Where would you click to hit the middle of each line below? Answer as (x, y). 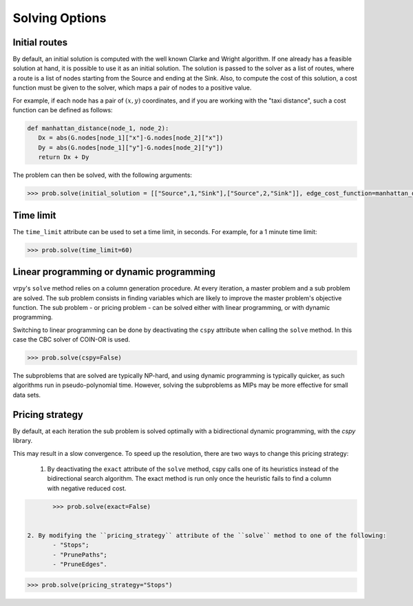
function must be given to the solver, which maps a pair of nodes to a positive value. (132, 88)
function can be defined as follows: (63, 110)
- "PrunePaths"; (80, 555)
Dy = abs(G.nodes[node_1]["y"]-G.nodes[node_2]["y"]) (131, 147)
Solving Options (60, 18)
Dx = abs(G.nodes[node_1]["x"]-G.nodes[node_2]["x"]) (131, 138)
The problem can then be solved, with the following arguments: (103, 175)
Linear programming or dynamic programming (114, 272)
